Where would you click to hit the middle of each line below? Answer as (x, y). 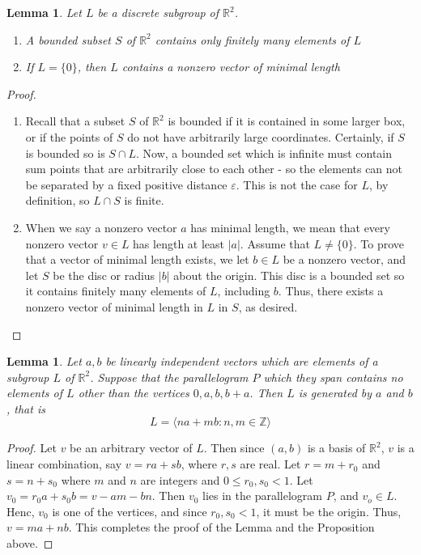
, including (244, 291)
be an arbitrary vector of (131, 448)
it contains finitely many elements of (116, 291)
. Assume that (275, 243)
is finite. (144, 200)
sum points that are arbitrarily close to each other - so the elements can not (214, 169)
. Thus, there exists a (331, 291)
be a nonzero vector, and (344, 259)
